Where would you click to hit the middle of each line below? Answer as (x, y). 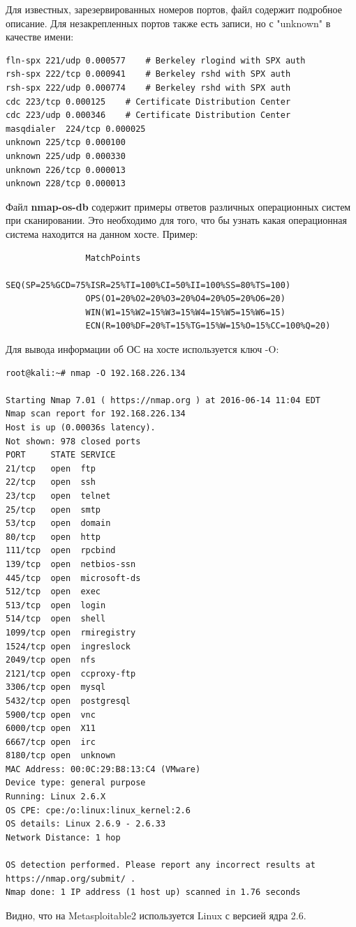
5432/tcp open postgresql (68, 701)
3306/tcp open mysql (56, 687)
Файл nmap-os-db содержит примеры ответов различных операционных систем (178, 206)
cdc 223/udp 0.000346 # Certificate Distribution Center (148, 115)
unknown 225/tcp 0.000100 (66, 143)
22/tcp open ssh (51, 482)
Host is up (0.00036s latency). (81, 428)
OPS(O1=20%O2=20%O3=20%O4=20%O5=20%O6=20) (185, 299)
